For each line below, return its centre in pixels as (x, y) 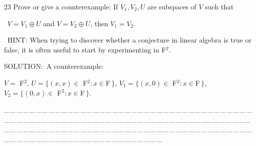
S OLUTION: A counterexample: (54, 66)
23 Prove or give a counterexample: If (61, 6)
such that (219, 6)
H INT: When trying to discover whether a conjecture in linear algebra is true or (129, 40)
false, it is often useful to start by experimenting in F (85, 49)
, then (99, 23)
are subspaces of (172, 6)
